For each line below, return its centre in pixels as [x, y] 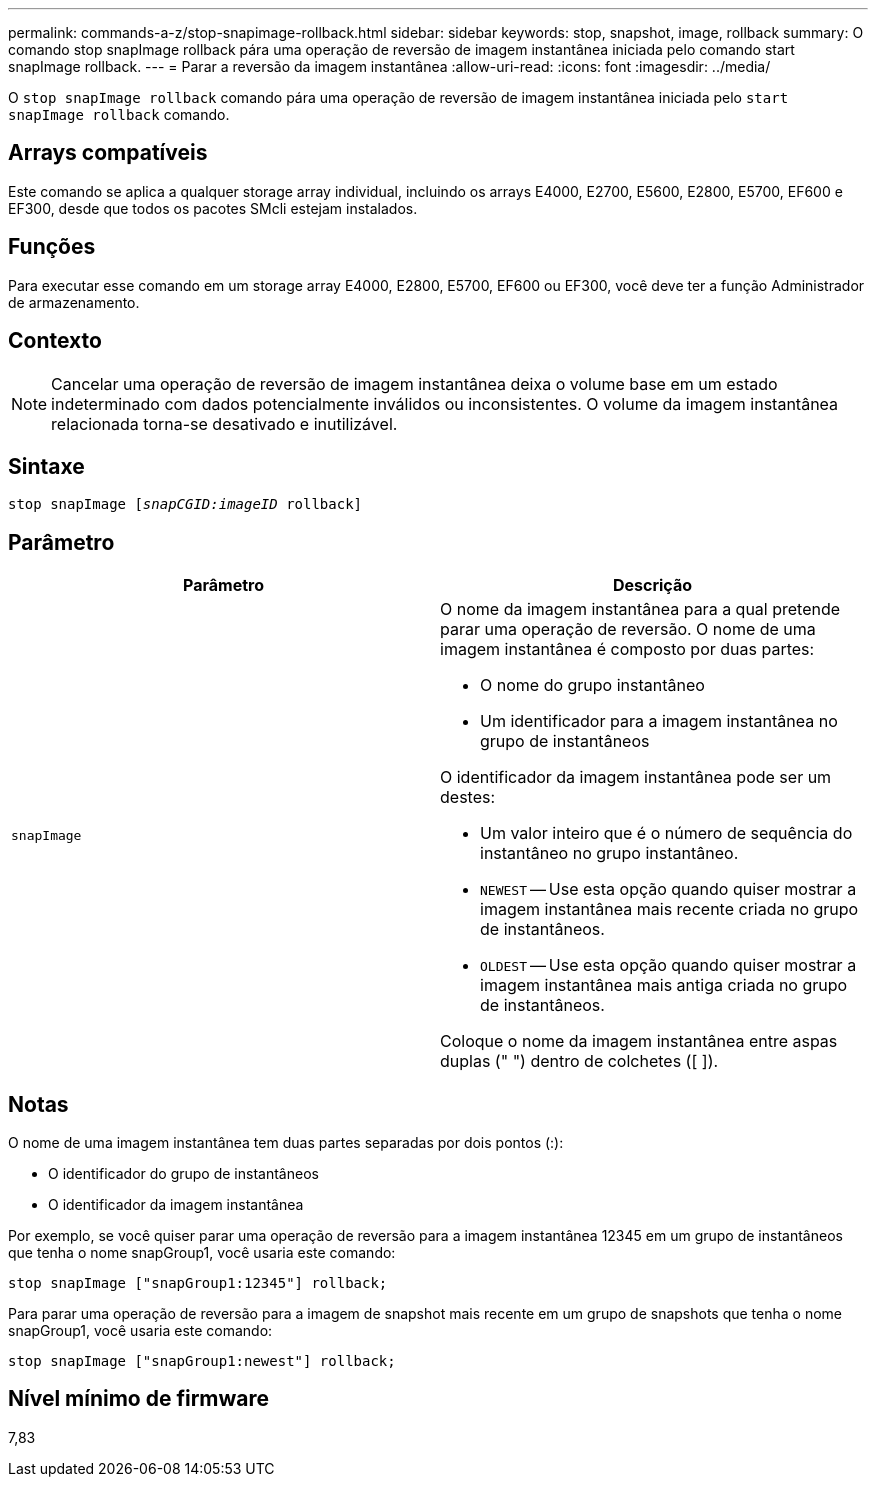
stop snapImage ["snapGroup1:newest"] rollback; [202, 1361]
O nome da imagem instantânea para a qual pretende [640, 609]
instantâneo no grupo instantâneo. [609, 853]
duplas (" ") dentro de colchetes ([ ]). [579, 1061]
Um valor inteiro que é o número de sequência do [666, 833]
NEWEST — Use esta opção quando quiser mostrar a [668, 889]
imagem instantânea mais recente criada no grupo [669, 909]
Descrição [652, 585]
